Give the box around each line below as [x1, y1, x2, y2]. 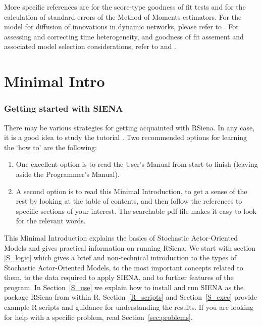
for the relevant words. [16, 215, 86, 226]
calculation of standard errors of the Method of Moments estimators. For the [4, 11, 242, 22]
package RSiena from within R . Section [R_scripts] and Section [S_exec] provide [4, 292, 257, 302]
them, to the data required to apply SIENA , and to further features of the [4, 272, 234, 283]
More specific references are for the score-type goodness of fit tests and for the [4, 2, 246, 12]
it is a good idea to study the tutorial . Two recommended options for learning [4, 132, 247, 143]
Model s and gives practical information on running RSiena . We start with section [4, 242, 256, 253]
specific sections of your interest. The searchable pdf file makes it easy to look [16, 205, 257, 216]
